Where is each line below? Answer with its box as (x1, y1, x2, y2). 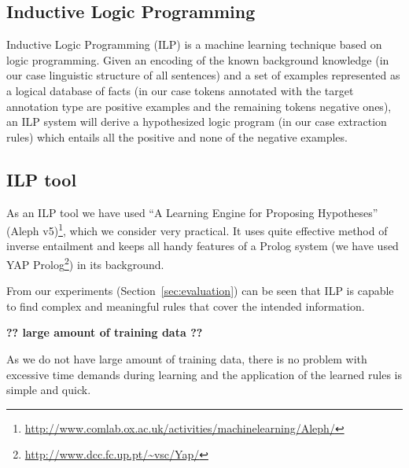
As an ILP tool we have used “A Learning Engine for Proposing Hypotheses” (6, 204, 378, 220)
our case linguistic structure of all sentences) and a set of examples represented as (6, 67, 400, 83)
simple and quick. (6, 381, 91, 398)
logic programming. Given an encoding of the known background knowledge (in (6, 51, 389, 68)
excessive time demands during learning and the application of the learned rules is (6, 366, 402, 382)
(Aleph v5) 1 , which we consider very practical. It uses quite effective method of (6, 220, 388, 238)
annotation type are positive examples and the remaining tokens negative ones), (6, 98, 392, 114)
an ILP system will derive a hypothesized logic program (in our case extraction (6, 113, 387, 130)
